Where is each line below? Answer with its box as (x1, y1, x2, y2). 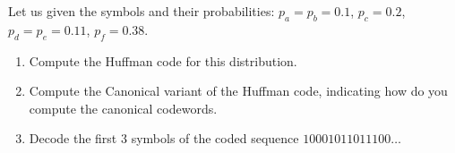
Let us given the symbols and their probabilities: (8, 2, 275, 20)
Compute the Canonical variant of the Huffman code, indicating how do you (29, 81, 448, 100)
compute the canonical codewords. (29, 98, 218, 117)
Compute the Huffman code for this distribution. (29, 51, 297, 70)
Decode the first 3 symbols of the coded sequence (29, 129, 299, 148)
